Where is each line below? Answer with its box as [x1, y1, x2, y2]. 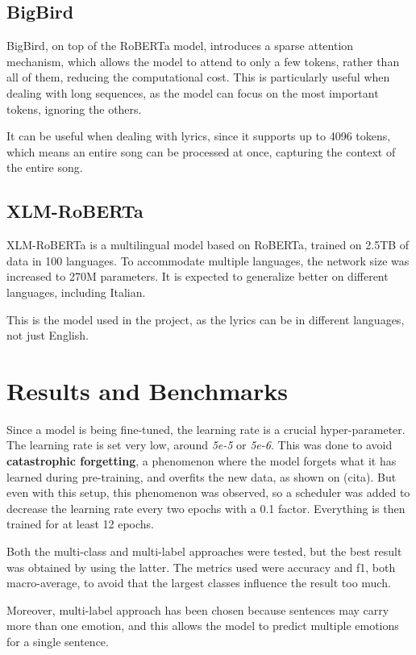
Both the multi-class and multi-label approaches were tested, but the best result [6, 543, 402, 559]
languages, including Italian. [6, 283, 146, 300]
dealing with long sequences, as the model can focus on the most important [6, 84, 379, 101]
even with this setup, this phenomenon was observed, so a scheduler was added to [6, 484, 410, 501]
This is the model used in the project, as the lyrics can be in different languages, [6, 311, 405, 327]
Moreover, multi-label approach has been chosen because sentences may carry [6, 601, 389, 618]
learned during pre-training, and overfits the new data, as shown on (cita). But [6, 468, 397, 485]
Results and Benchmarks [6, 373, 288, 407]
